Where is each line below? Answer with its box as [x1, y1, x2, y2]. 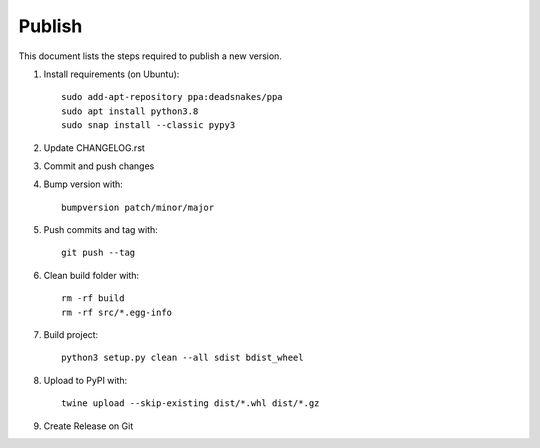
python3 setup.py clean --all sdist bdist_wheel [61, 352, 304, 364]
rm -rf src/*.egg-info [61, 306, 173, 318]
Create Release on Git [43, 420, 134, 432]
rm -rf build [61, 293, 125, 304]
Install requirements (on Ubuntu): [43, 68, 180, 80]
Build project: [43, 329, 99, 341]
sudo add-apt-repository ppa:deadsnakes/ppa [61, 91, 284, 103]
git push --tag [61, 247, 136, 259]
